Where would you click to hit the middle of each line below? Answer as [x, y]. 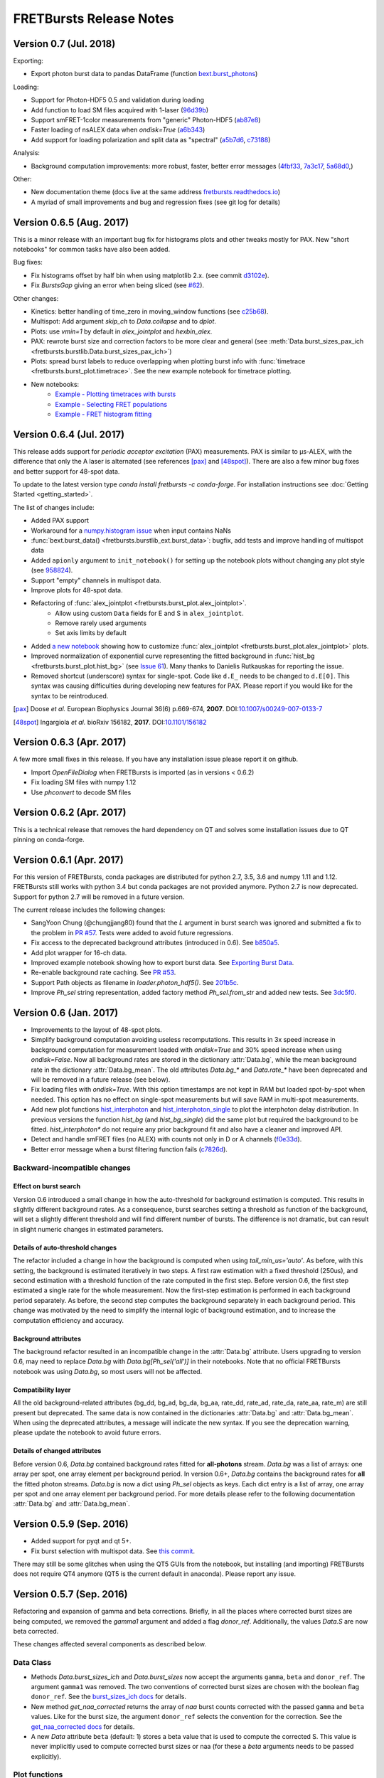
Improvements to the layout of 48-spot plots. [97, 1030]
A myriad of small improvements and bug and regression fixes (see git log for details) [156, 202]
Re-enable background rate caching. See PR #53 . [103, 973]
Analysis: [27, 153]
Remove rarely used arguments [101, 623]
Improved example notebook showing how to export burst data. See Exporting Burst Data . [162, 962]
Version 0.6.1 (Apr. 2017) [68, 859]
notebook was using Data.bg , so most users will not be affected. [108, 1371]
